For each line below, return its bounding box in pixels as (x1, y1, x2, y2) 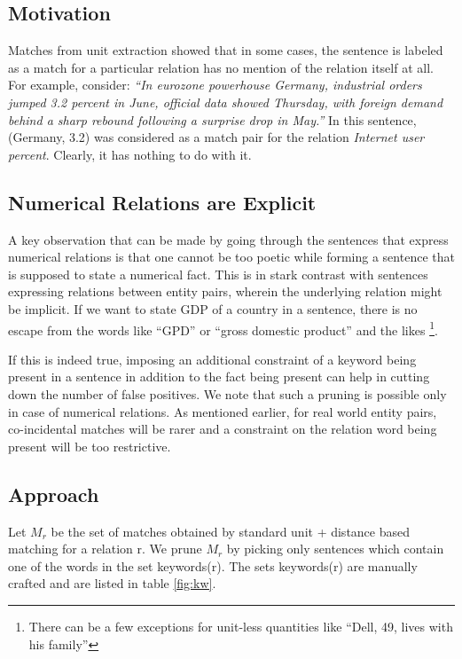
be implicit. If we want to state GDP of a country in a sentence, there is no (8, 299, 418, 318)
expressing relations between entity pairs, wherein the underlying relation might (8, 282, 442, 301)
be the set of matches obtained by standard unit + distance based (51, 522, 411, 540)
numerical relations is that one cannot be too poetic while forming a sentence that (8, 247, 455, 266)
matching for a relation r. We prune (8, 539, 202, 558)
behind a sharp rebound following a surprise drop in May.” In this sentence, (8, 110, 417, 129)
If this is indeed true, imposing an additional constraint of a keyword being (8, 349, 417, 368)
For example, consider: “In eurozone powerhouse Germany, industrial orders (8, 75, 422, 94)
